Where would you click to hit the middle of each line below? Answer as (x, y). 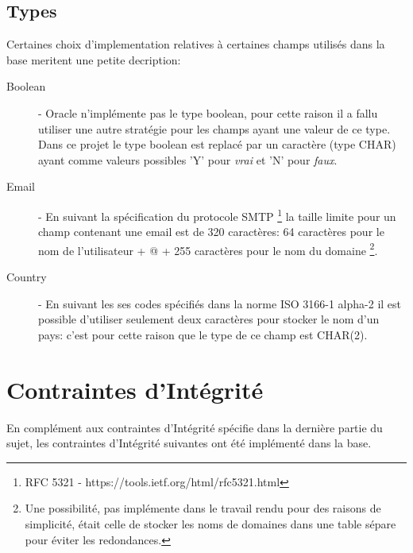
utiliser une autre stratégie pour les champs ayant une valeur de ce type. (214, 128)
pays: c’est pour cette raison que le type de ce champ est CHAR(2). (203, 334)
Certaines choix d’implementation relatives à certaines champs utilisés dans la (196, 44)
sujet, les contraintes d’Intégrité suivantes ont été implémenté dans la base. (189, 443)
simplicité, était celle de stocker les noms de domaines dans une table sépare (210, 523)
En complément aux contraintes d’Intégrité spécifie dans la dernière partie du (195, 427)
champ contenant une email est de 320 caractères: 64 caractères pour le (211, 232)
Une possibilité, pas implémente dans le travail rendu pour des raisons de (203, 508)
